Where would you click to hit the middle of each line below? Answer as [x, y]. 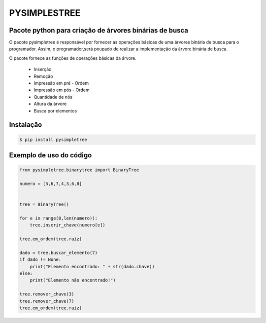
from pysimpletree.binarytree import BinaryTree [79, 170]
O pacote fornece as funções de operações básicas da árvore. [73, 58]
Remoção [44, 76]
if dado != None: [40, 260]
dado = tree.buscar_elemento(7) [59, 252]
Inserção [43, 70]
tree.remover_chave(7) [47, 301]
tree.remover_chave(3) [47, 294]
